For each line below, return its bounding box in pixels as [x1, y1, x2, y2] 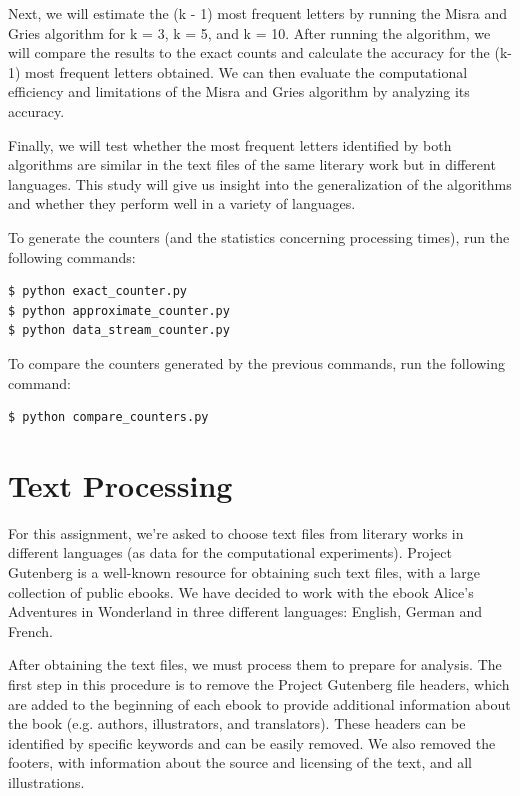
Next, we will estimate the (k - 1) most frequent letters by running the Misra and [8, 3, 507, 23]
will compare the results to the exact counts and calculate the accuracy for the [8, 42, 490, 63]
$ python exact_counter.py [8, 284, 187, 299]
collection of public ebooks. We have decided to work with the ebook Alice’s [8, 581, 474, 602]
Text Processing [8, 464, 233, 505]
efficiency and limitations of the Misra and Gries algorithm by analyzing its [8, 81, 470, 102]
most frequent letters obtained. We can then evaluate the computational [25, 61, 468, 82]
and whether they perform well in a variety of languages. [8, 193, 356, 214]
